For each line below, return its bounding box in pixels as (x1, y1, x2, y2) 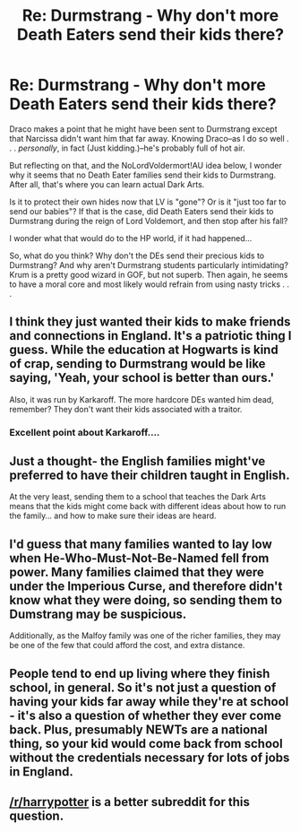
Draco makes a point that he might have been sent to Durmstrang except (9, 123, 278, 134)
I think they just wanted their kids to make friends (9, 315, 291, 330)
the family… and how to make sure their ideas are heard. (9, 510, 217, 521)
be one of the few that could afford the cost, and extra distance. (9, 640, 245, 651)
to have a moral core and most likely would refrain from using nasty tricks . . (9, 279, 289, 290)
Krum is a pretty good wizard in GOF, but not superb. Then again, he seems (9, 269, 288, 280)
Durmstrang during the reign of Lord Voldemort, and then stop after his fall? (9, 215, 288, 226)
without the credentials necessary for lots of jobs (9, 750, 290, 765)
